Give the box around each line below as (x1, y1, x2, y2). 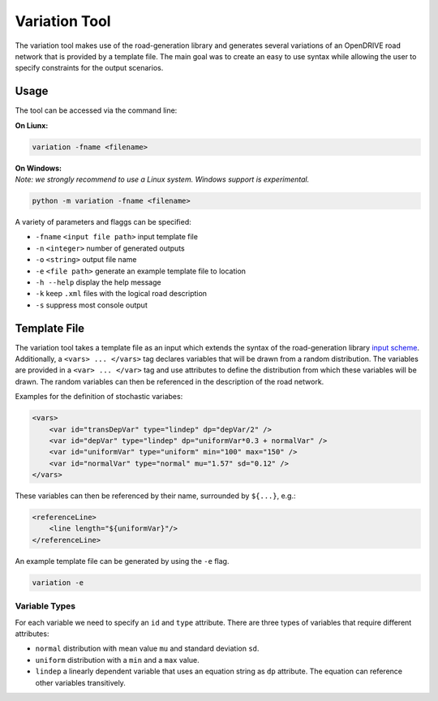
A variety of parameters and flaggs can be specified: (15, 217, 192, 226)
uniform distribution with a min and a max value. (35, 655, 200, 664)
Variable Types (15, 600, 76, 612)
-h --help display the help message (35, 277, 161, 287)
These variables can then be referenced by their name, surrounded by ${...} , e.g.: (15, 491, 296, 501)
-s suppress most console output (35, 300, 148, 310)
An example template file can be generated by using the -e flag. (15, 556, 230, 566)
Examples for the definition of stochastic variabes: (15, 392, 183, 402)
